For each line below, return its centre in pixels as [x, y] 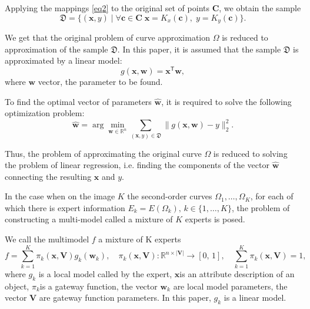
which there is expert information [65, 207]
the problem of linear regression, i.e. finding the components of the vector [137, 165]
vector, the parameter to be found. [100, 81]
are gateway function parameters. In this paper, [125, 298]
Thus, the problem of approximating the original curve [103, 153]
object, [17, 286]
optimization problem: [45, 113]
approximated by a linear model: [64, 60]
